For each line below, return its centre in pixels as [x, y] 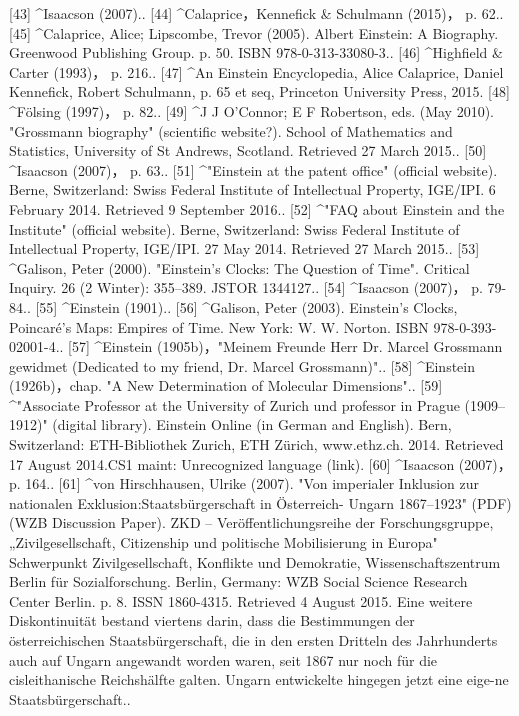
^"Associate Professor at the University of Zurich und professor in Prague [234, 404]
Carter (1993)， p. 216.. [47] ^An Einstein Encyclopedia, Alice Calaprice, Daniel [256, 71]
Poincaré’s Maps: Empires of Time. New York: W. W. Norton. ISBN [219, 326]
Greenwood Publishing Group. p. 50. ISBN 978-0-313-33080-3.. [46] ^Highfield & [256, 52]
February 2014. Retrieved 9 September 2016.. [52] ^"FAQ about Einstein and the [257, 208]
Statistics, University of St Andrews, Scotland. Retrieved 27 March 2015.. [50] [248, 150]
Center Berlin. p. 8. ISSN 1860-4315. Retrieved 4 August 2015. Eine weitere [241, 600]
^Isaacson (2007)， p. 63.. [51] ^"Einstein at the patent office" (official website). [253, 169]
